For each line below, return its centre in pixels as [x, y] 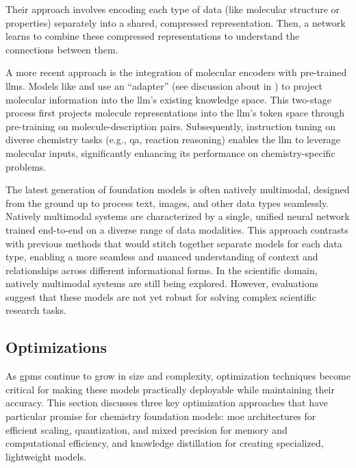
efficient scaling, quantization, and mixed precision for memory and [147, 429]
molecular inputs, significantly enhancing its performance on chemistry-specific [170, 152]
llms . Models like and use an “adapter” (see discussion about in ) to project [164, 85]
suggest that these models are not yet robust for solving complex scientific [161, 296]
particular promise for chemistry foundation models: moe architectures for [161, 416]
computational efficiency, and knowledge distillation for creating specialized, [165, 443]
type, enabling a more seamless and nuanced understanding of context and [162, 257]
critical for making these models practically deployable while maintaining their [170, 389]
